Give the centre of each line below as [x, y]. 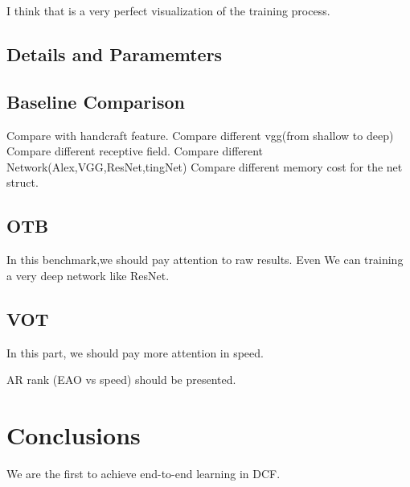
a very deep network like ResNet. [88, 275]
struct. [23, 182]
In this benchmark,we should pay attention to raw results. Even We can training [205, 260]
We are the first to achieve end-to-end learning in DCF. [143, 473]
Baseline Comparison [96, 101]
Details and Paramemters [115, 54]
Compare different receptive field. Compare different [135, 151]
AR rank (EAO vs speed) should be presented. [121, 380]
